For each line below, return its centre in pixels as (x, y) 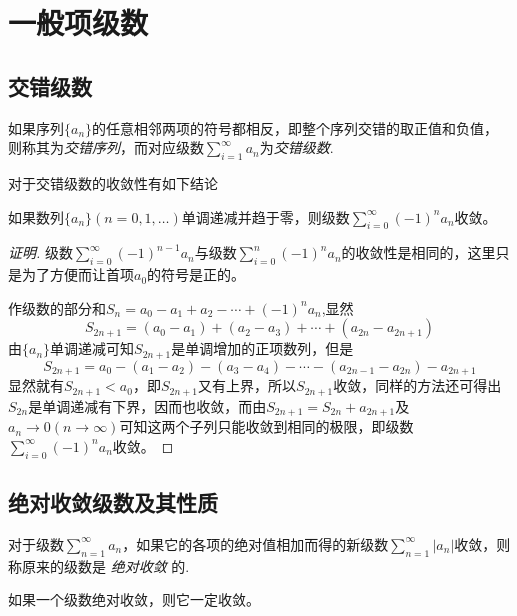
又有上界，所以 (247, 385)
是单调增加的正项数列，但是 (262, 348)
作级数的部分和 (57, 307)
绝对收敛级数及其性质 (113, 501)
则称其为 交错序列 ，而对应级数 (106, 147)
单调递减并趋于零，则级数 (265, 216)
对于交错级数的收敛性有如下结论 (113, 182)
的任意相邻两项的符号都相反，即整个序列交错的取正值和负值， (295, 127)
